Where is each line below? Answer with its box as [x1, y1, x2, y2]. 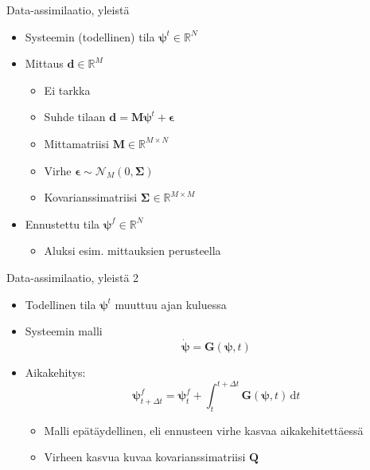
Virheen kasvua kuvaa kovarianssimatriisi [44, 448, 246, 465]
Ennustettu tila [25, 215, 100, 232]
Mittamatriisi [44, 135, 110, 151]
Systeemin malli [25, 323, 103, 339]
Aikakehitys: [25, 363, 86, 380]
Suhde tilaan [44, 108, 106, 125]
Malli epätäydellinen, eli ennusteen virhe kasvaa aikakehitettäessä [44, 421, 364, 438]
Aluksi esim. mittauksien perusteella [44, 242, 221, 259]
